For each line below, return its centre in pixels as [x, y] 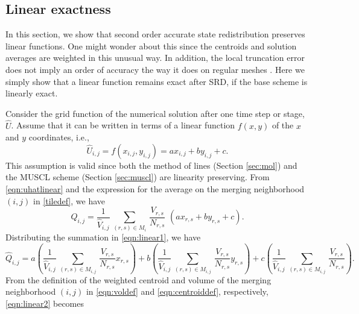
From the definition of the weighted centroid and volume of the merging [138, 279]
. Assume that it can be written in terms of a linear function [123, 125]
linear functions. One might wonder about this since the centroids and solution [151, 46]
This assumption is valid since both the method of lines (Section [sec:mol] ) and [151, 165]
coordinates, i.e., [59, 137]
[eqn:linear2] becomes [45, 303]
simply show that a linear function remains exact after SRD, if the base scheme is [157, 81]
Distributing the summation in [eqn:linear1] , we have [103, 237]
